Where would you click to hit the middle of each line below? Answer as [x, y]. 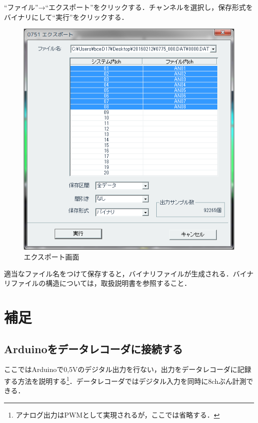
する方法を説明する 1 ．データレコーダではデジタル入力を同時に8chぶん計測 [125, 380]
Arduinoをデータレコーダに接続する [94, 348]
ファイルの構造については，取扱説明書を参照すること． [101, 283]
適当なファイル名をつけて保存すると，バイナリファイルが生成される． [119, 273]
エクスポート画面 [52, 256]
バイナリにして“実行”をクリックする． [66, 17]
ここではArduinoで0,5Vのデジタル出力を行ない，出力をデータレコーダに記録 [128, 369]
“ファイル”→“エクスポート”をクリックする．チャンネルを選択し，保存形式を [129, 7]
